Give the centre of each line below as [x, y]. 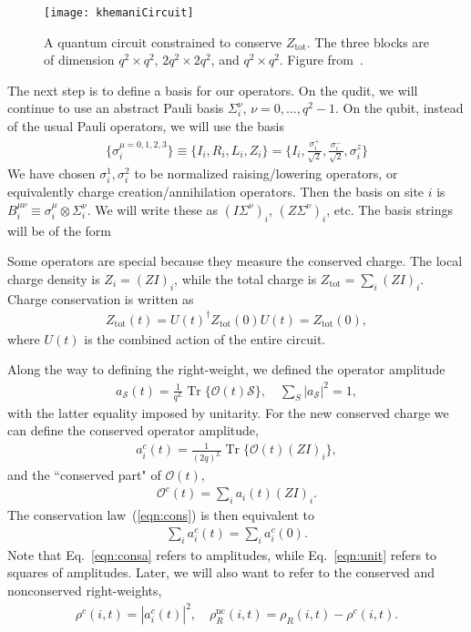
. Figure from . [321, 60]
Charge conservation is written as [101, 298]
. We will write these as [152, 209]
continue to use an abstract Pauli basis [116, 108]
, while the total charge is [246, 278]
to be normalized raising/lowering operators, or [266, 173]
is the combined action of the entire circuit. [205, 338]
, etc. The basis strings [390, 209]
